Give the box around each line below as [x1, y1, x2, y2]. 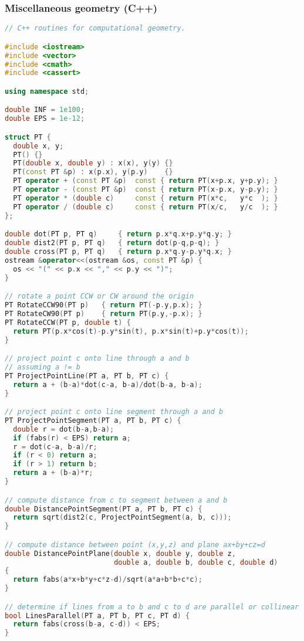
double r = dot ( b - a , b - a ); [13, 425, 114, 433]
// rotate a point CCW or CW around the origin [5, 292, 194, 301]
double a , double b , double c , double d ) [114, 558, 278, 567]
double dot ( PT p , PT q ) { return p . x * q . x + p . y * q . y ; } [5, 230, 232, 239]
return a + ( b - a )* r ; [13, 469, 93, 477]
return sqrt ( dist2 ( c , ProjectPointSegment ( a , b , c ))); [13, 513, 232, 522]
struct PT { [5, 133, 51, 141]
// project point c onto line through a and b [5, 354, 190, 363]
